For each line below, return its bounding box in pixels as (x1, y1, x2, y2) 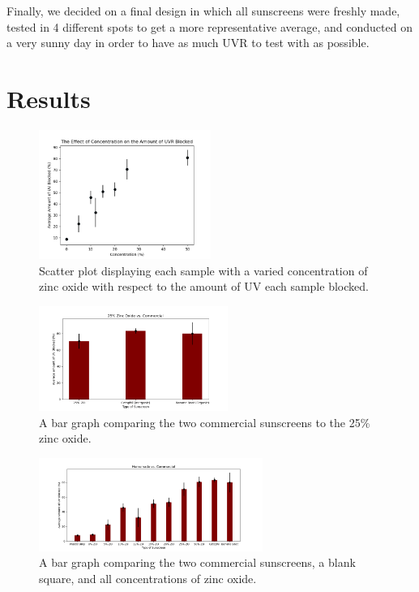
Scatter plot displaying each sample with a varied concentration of (39, 261, 368, 279)
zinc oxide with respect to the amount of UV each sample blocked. (39, 278, 369, 295)
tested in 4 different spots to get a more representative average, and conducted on (6, 18, 413, 35)
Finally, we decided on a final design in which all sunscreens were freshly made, (6, 2, 400, 19)
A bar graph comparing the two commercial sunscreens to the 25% (39, 413, 370, 430)
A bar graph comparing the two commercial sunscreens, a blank (39, 554, 356, 571)
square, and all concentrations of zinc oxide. (39, 569, 257, 586)
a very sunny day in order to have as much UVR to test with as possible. (6, 34, 370, 51)
